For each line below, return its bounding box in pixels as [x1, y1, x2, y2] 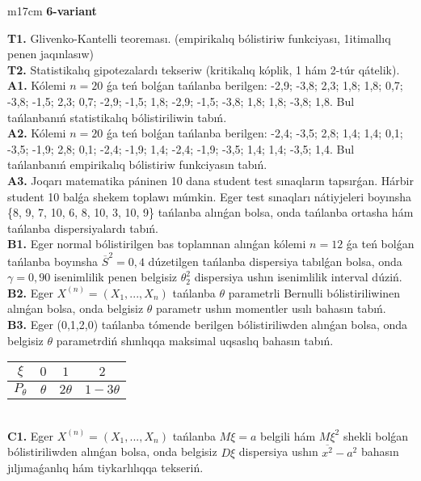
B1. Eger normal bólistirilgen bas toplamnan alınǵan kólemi [7, 235, 306, 252]
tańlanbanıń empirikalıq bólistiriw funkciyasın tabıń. [7, 156, 267, 173]
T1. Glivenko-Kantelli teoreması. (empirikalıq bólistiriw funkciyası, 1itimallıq [7, 29, 391, 46]
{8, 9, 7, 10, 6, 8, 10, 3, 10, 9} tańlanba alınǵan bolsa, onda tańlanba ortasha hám [7, 204, 414, 221]
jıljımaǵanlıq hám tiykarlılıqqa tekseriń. [7, 459, 204, 476]
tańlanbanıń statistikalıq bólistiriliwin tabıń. [7, 108, 227, 125]
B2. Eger [7, 284, 53, 301]
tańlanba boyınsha [7, 252, 99, 269]
